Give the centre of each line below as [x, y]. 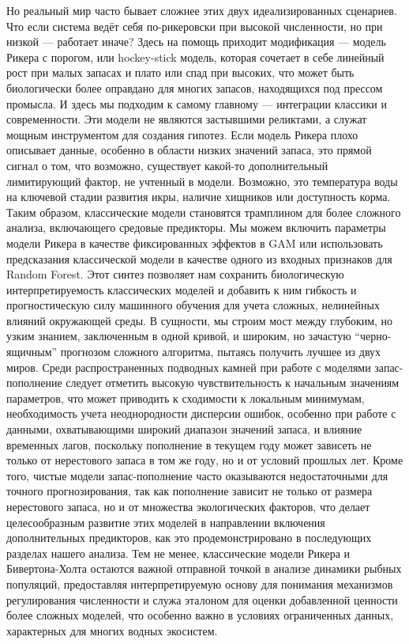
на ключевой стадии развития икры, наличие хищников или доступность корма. [199, 197]
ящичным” [32, 352]
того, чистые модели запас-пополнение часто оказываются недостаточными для [197, 475]
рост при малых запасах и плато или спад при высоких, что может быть [180, 72]
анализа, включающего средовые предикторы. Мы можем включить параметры [196, 227]
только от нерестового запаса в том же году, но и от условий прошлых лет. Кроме [205, 460]
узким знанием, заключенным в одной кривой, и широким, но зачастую [179, 336]
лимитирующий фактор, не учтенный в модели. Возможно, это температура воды [202, 181]
